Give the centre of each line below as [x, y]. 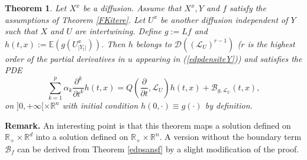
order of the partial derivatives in [65, 58]
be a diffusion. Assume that [132, 8]
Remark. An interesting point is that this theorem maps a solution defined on [148, 125]
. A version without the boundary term [230, 137]
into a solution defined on [82, 137]
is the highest [271, 43]
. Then [113, 43]
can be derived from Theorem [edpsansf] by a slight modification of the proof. [158, 148]
